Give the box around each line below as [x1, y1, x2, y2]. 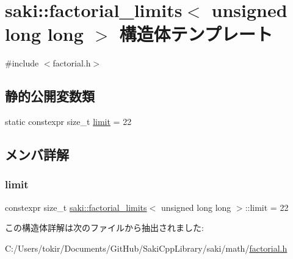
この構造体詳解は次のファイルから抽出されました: [5, 221, 204, 234]
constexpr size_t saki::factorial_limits [5, 200, 147, 213]
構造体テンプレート [119, 21, 273, 46]
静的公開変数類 [5, 87, 95, 105]
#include [5, 57, 39, 69]
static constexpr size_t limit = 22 [5, 115, 132, 128]
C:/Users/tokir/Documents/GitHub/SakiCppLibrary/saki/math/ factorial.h [5, 241, 288, 254]
